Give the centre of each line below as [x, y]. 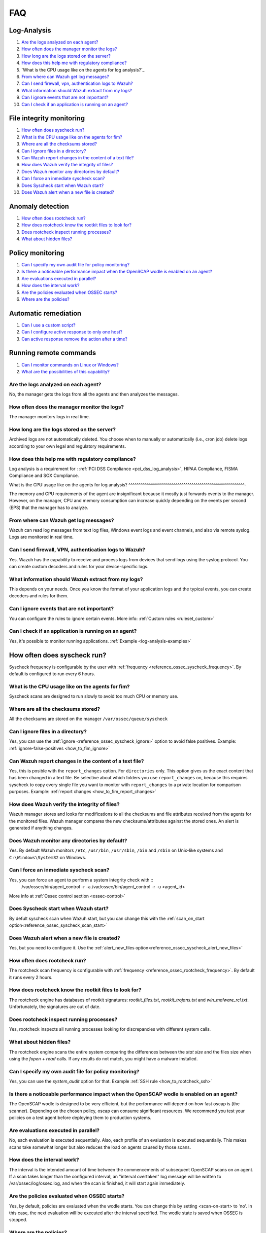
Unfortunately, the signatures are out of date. [55, 1007]
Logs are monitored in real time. [41, 537]
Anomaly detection [39, 206]
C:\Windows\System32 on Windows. [48, 857]
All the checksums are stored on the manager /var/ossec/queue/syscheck [88, 719]
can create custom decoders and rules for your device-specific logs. [79, 566]
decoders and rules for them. [39, 596]
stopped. [18, 1220]
